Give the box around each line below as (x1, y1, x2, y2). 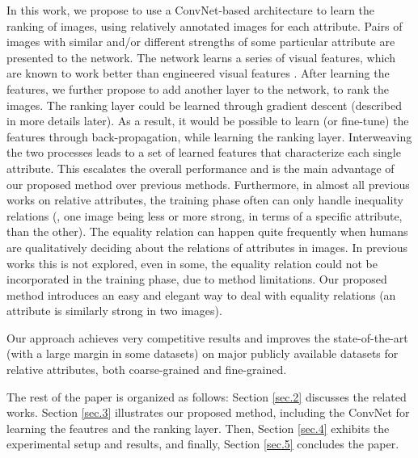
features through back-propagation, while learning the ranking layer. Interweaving (6, 128, 412, 145)
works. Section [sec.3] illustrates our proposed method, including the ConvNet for (6, 404, 410, 421)
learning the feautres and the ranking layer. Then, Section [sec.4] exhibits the (6, 419, 390, 436)
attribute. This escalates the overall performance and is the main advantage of (6, 159, 395, 176)
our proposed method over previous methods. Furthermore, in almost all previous (6, 175, 410, 192)
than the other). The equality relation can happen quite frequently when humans (6, 223, 408, 240)
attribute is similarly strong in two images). (6, 302, 222, 319)
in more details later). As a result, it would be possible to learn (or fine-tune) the (6, 112, 409, 129)
